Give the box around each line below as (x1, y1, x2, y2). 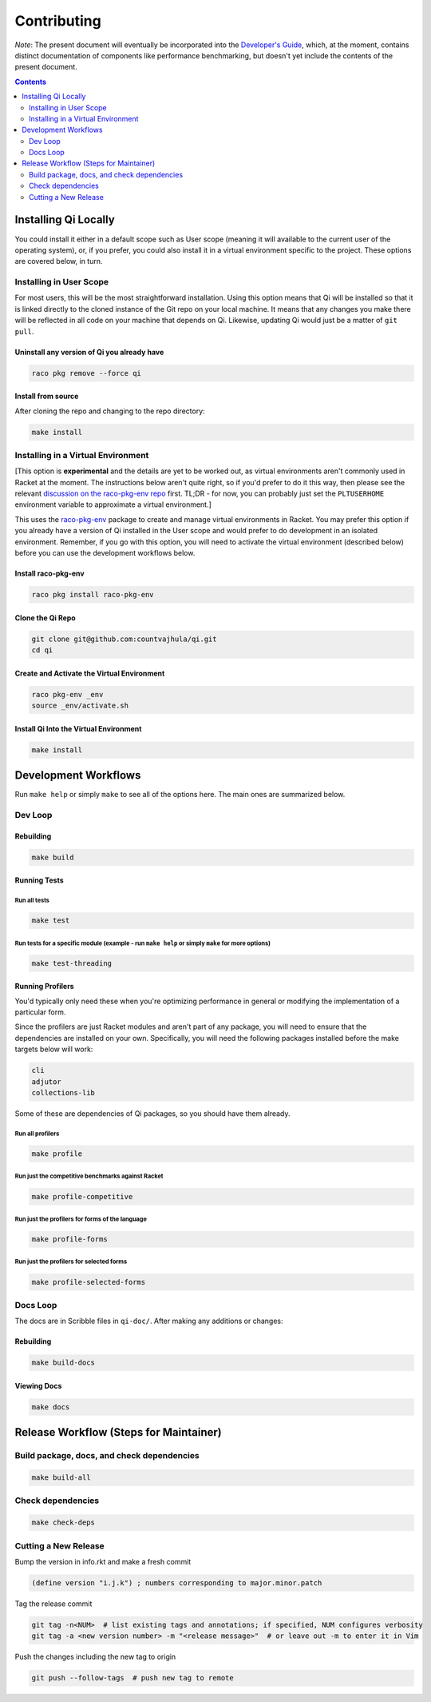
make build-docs (31, 1358, 96, 1367)
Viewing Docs (14, 1381, 62, 1390)
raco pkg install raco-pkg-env (31, 590, 155, 600)
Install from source (14, 392, 79, 401)
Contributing (14, 12, 101, 30)
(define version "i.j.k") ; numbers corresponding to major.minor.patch (31, 1578, 322, 1587)
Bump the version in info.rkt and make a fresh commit (14, 1557, 192, 1566)
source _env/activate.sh (31, 700, 129, 710)
